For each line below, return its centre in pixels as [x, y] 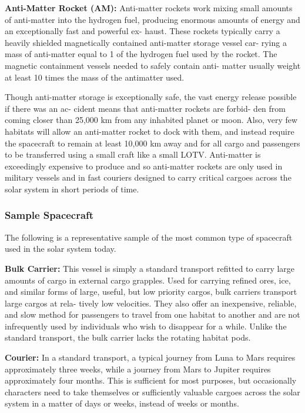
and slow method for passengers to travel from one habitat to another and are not [152, 314]
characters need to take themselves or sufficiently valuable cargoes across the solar [152, 392]
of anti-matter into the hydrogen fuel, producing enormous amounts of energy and [152, 19]
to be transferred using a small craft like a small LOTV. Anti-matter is [133, 154]
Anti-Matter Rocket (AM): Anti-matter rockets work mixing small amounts [149, 8]
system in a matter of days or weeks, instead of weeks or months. [122, 403]
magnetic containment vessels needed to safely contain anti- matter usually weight [153, 65]
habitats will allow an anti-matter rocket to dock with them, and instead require [150, 131]
